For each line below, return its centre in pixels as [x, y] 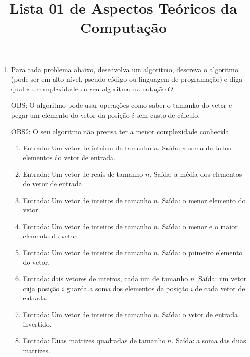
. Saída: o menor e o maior [198, 226]
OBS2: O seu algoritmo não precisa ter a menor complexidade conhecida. [121, 131]
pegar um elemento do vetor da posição [70, 114]
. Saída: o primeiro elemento [200, 252]
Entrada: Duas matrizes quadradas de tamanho [94, 341]
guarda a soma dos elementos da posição [127, 288]
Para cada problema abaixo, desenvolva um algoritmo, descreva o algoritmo [125, 69]
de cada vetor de [220, 288]
